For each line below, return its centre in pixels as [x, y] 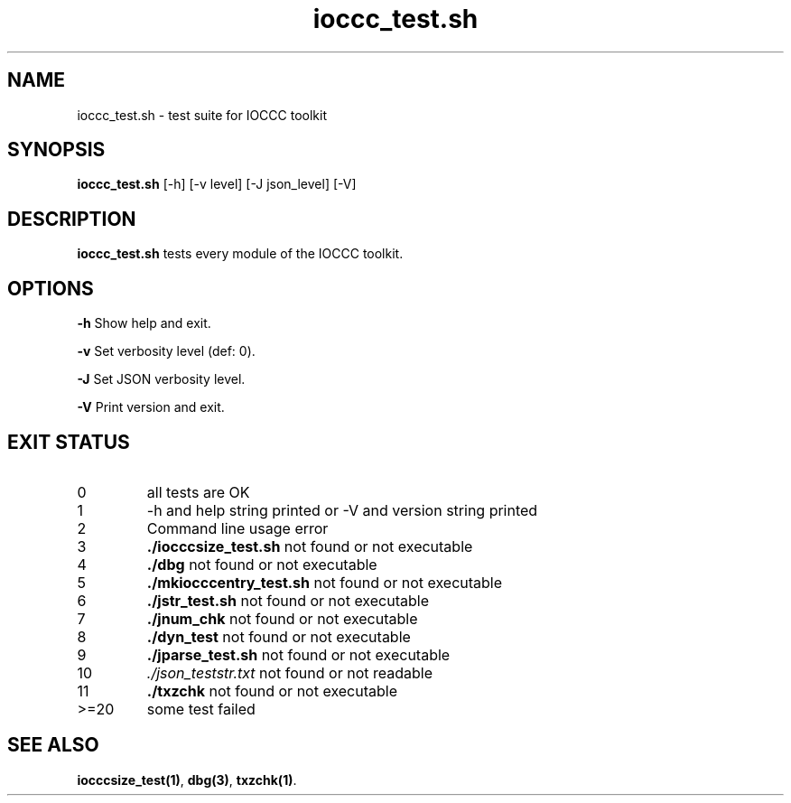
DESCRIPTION [72, 219]
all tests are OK [198, 492]
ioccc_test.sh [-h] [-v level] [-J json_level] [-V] [217, 184]
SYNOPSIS [56, 150]
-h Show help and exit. [144, 323]
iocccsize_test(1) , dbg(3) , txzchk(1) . [187, 780]
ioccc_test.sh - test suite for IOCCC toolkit [202, 115]
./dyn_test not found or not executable [279, 636]
